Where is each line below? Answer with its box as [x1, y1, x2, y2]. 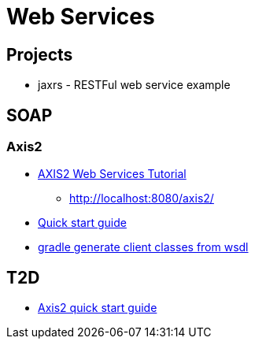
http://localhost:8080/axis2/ [69, 191, 214, 206]
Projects [6, 44, 73, 65]
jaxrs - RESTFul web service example [38, 78, 231, 92]
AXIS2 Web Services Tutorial [38, 167, 187, 181]
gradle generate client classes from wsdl [38, 240, 249, 254]
